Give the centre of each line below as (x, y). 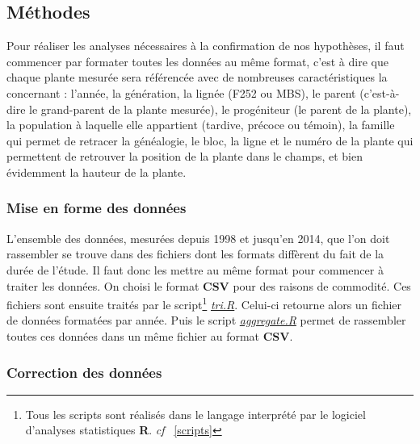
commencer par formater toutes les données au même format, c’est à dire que (197, 61)
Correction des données (84, 372)
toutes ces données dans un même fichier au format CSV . (150, 335)
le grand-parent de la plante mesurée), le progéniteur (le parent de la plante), (220, 109)
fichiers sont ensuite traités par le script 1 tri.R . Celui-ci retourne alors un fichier (204, 303)
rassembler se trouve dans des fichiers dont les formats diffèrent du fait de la (195, 254)
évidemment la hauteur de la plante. (97, 172)
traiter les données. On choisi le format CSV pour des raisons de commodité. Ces (209, 285)
